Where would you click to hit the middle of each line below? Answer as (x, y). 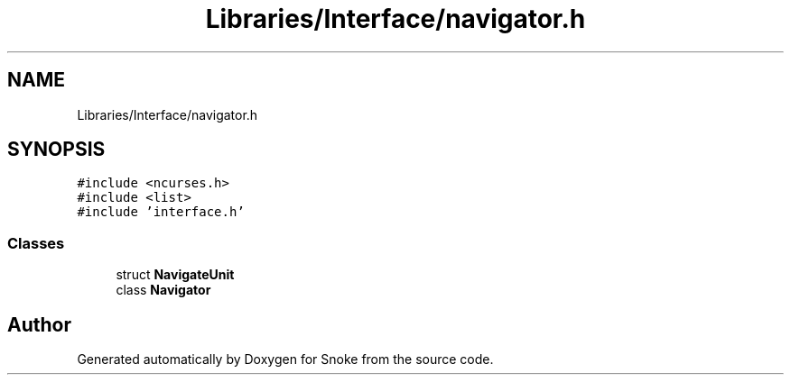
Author (39, 324)
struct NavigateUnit (175, 275)
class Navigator (163, 290)
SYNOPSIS (56, 150)
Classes (36, 243)
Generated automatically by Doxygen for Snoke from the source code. (285, 359)
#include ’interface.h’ (161, 212)
